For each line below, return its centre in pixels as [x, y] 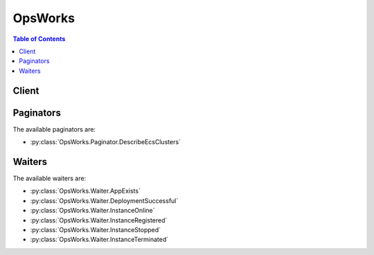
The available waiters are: [50, 178]
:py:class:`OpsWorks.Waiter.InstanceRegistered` [99, 220]
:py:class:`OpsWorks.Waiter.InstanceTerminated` [99, 240]
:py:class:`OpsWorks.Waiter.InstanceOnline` [92, 211]
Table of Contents [39, 39]
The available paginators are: [54, 129]
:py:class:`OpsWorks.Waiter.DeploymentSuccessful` [104, 200]
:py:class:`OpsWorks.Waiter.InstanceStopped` [96, 229]
